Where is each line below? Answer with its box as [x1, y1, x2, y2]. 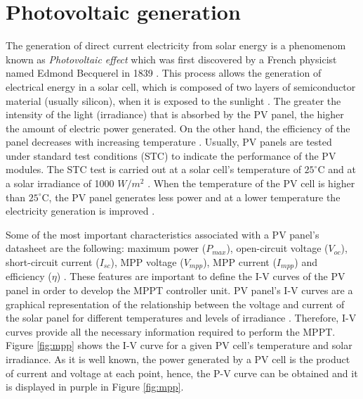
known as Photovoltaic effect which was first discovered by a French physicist [6, 51, 337, 66]
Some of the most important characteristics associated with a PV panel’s [6, 227, 319, 241]
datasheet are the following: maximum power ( [6, 241, 206, 255]
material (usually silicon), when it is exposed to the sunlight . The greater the [6, 93, 341, 108]
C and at [317, 162, 356, 177]
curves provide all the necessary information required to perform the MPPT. [6, 324, 336, 338]
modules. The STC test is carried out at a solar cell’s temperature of [6, 162, 301, 177]
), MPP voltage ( [110, 255, 184, 270]
